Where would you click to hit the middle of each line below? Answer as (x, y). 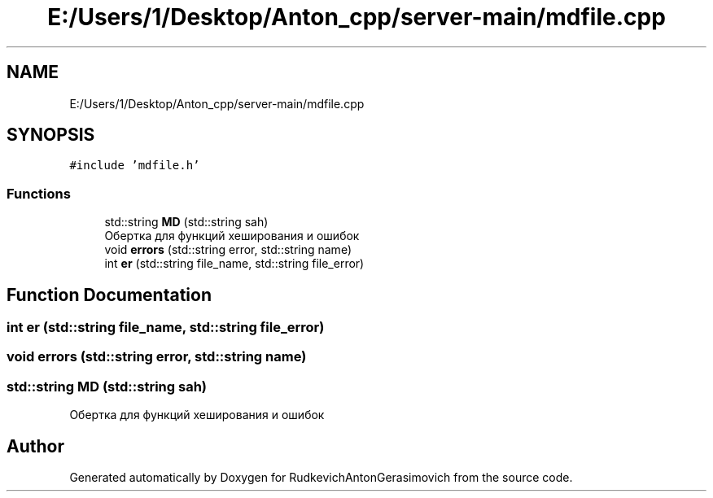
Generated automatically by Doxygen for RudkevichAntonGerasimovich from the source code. (321, 477)
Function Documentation (109, 295)
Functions (39, 193)
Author (35, 446)
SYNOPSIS (51, 135)
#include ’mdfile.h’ (135, 166)
